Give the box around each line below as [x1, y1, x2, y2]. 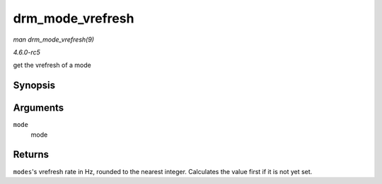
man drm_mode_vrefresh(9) [13, 35, 95, 44]
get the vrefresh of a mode [13, 61, 91, 70]
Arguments [13, 102, 64, 114]
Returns [13, 149, 50, 161]
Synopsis [13, 80, 56, 92]
